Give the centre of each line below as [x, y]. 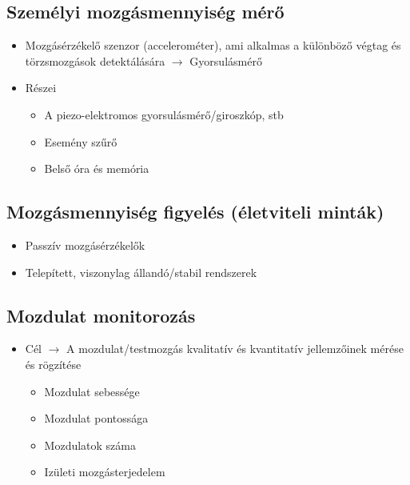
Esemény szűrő [81, 141]
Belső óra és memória [97, 168]
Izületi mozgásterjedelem [105, 472]
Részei [41, 88]
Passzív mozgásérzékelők [85, 245]
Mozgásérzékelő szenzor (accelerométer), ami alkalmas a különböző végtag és [213, 45]
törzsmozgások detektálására [95, 60]
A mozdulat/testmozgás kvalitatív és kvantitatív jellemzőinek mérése [235, 349]
